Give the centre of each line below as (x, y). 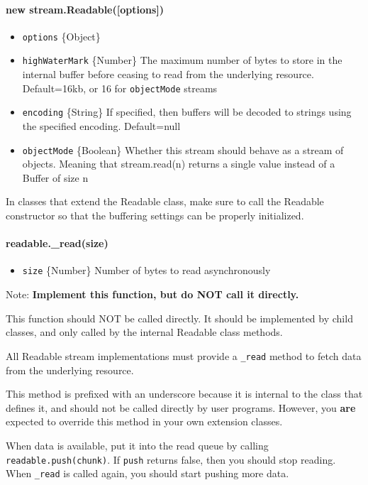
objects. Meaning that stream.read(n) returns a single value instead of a (179, 164)
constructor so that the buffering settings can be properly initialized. (155, 216)
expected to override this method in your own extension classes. (144, 421)
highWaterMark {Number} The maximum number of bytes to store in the (182, 60)
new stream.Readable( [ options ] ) (85, 9)
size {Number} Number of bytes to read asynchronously (146, 270)
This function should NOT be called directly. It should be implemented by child (179, 318)
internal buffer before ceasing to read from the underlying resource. (168, 74)
